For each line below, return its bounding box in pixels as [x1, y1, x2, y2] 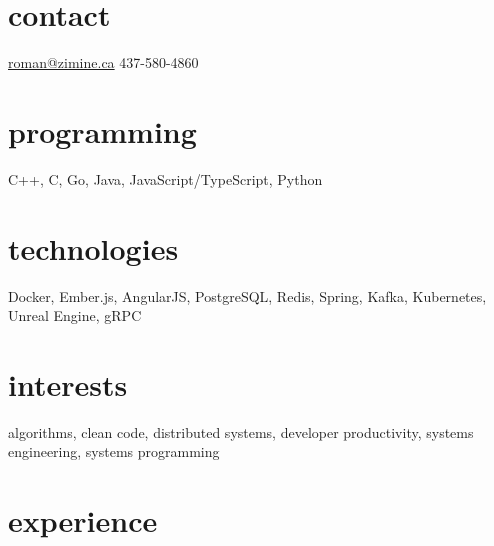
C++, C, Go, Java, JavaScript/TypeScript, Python [8, 168, 323, 189]
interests [8, 363, 128, 404]
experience [8, 500, 158, 541]
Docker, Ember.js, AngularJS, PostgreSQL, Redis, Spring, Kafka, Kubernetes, [8, 285, 487, 306]
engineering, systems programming [8, 441, 220, 462]
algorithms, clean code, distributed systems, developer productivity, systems [8, 421, 474, 442]
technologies [8, 227, 179, 268]
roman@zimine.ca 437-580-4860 [8, 52, 199, 73]
